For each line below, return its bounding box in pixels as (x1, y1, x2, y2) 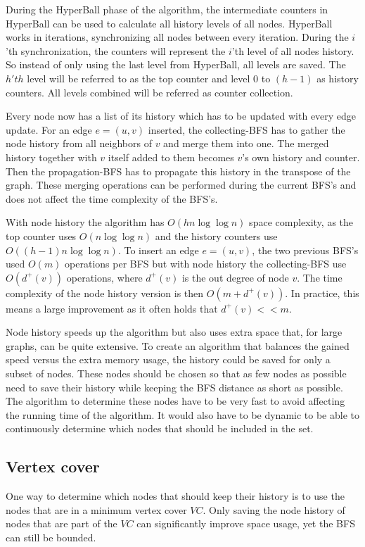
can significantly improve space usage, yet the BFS (136, 516, 355, 531)
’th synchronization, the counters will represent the (6, 43, 226, 58)
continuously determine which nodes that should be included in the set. (6, 421, 314, 436)
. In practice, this (285, 285, 359, 300)
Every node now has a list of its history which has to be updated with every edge (6, 108, 357, 123)
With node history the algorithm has (6, 215, 165, 230)
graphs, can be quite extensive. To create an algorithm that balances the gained (6, 338, 350, 353)
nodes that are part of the (6, 516, 117, 531)
